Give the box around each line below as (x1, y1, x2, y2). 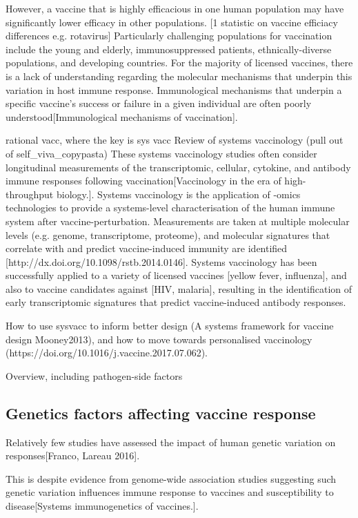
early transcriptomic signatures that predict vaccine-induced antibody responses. (6, 295, 346, 309)
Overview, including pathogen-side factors (6, 368, 183, 383)
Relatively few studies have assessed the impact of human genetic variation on (6, 434, 336, 449)
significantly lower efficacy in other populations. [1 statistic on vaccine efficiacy (6, 15, 338, 29)
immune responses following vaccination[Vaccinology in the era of (6, 173, 281, 188)
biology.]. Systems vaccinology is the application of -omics (56, 186, 301, 201)
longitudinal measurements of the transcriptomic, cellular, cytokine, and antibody (6, 160, 351, 174)
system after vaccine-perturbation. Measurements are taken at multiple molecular (6, 213, 350, 228)
